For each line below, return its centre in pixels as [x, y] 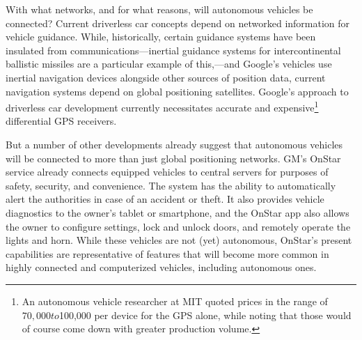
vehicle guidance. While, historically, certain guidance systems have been [161, 37]
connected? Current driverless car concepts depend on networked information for [178, 23]
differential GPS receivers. [61, 121]
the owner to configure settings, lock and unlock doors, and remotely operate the [178, 226]
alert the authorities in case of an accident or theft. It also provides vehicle [165, 199]
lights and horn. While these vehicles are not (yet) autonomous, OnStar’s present [179, 240]
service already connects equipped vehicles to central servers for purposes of [167, 172]
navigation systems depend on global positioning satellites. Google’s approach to [177, 91]
